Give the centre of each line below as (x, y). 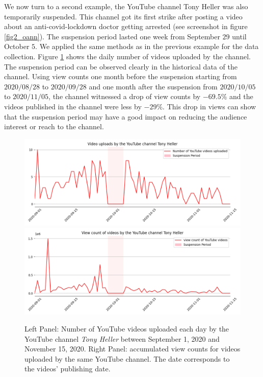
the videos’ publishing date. (68, 369)
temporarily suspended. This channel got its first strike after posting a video (123, 16)
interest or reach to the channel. (54, 126)
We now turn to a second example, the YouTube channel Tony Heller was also (126, 6)
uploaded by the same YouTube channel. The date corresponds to (127, 358)
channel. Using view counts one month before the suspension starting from (121, 76)
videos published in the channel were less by (73, 106)
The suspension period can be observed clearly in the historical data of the (121, 66)
